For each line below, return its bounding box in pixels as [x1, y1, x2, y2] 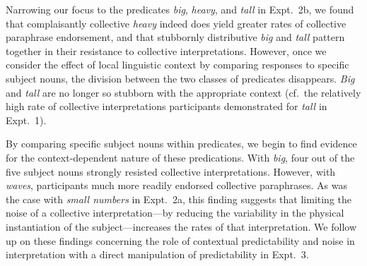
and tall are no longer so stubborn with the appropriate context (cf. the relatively [6, 85, 361, 99]
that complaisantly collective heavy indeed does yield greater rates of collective [6, 16, 346, 30]
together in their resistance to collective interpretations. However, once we [6, 43, 327, 58]
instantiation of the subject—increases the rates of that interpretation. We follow [6, 219, 357, 234]
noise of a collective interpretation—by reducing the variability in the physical [6, 205, 344, 220]
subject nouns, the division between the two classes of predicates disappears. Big [6, 71, 355, 85]
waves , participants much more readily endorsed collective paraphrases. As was [6, 178, 347, 193]
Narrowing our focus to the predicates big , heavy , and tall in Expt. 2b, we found [6, 2, 354, 16]
